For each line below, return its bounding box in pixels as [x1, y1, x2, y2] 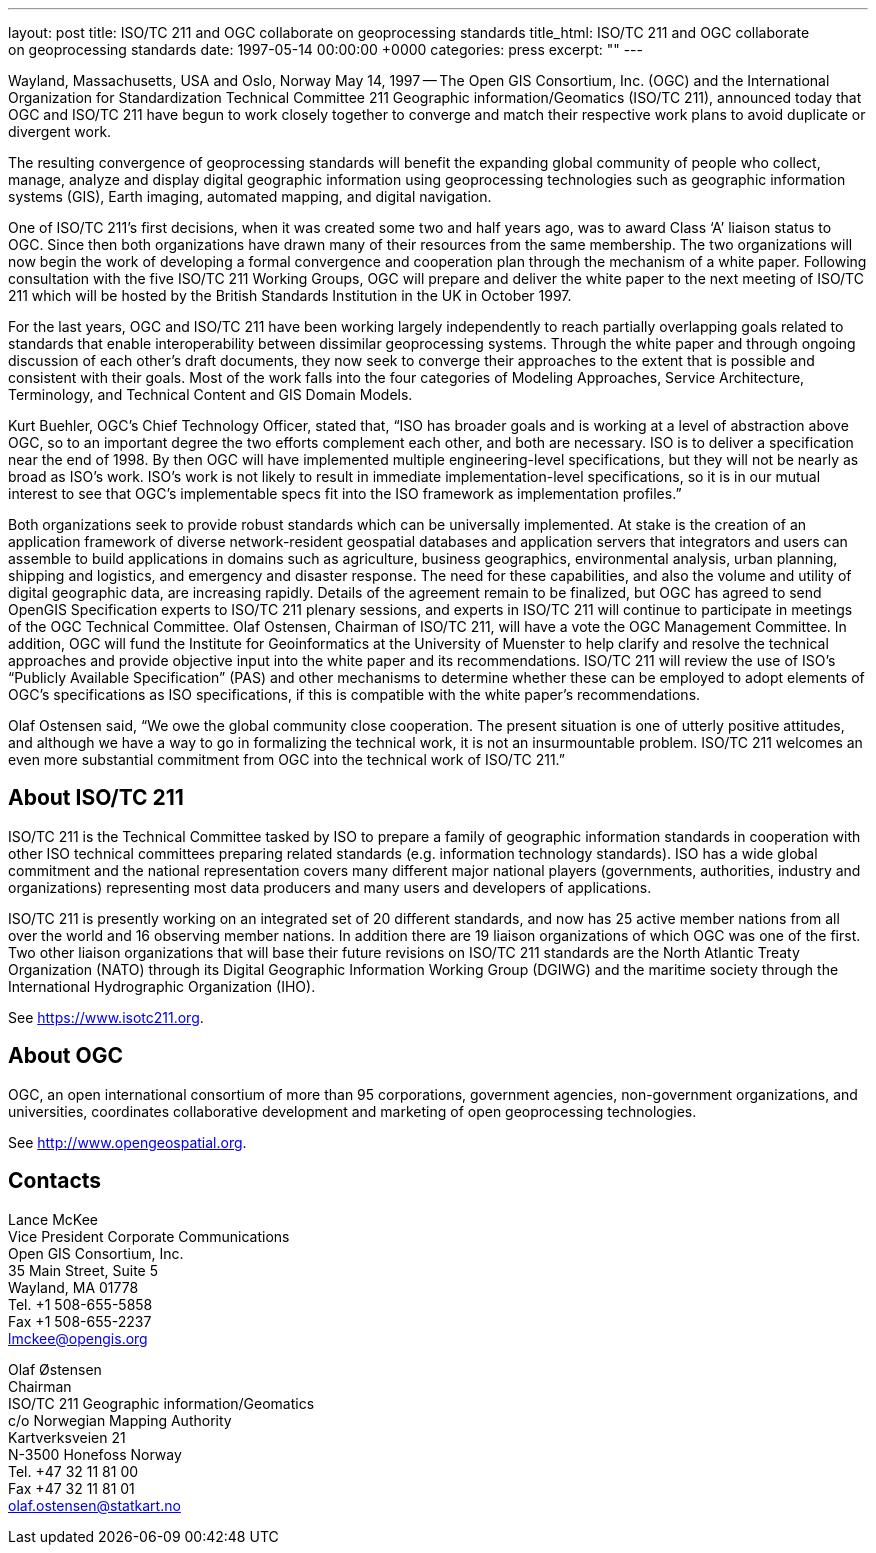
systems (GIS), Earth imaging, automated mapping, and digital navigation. [8, 188, 492, 205]
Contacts [8, 1168, 102, 1194]
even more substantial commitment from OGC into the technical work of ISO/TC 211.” [8, 751, 565, 768]
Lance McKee [8, 1210, 98, 1228]
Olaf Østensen [8, 1360, 102, 1378]
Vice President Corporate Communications [8, 1227, 290, 1245]
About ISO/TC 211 [8, 785, 184, 811]
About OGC [8, 1043, 124, 1069]
